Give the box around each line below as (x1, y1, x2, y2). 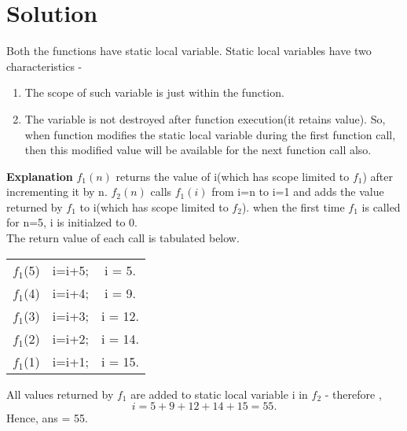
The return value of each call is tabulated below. (6, 230, 240, 246)
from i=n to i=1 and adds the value (211, 183, 384, 200)
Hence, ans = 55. (6, 410, 88, 426)
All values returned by (6, 385, 114, 402)
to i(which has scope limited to (79, 198, 229, 215)
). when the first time (241, 198, 345, 215)
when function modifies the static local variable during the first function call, (24, 126, 396, 142)
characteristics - (6, 57, 82, 74)
